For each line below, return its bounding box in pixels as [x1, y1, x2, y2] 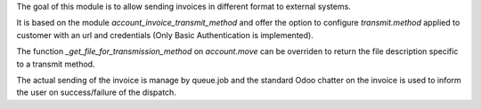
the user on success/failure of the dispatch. [16, 87, 177, 97]
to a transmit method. [16, 58, 95, 69]
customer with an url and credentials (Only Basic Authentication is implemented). [16, 29, 314, 40]
